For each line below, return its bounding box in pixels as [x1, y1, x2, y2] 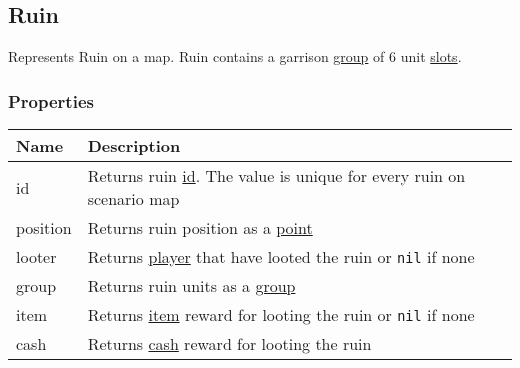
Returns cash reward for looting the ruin [87, 332, 372, 356]
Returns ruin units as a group [87, 274, 296, 298]
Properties [8, 88, 94, 113]
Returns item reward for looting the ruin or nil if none [87, 303, 475, 327]
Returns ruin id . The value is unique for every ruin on [87, 164, 466, 188]
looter [16, 245, 57, 269]
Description [87, 134, 181, 158]
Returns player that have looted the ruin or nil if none [87, 245, 475, 269]
